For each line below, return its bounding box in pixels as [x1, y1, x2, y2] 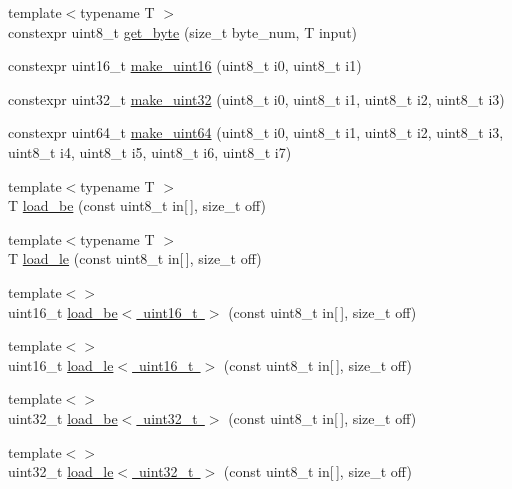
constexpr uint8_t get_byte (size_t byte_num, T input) [8, 21, 358, 42]
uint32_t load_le [8, 461, 114, 482]
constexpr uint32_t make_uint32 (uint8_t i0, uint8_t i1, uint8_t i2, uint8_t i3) [8, 88, 505, 109]
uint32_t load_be [8, 407, 118, 428]
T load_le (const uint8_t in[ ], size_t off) [8, 248, 262, 269]
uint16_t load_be [8, 301, 118, 322]
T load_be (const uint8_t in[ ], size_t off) [8, 195, 267, 216]
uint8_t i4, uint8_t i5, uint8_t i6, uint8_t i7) [8, 141, 292, 162]
